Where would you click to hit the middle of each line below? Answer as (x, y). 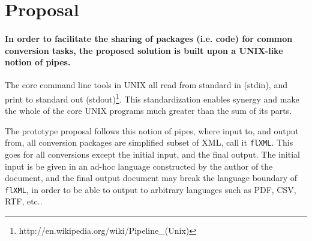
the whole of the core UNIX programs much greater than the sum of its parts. (148, 111)
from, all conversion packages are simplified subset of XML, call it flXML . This (149, 142)
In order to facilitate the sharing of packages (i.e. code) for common (149, 38)
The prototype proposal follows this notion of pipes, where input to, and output (152, 130)
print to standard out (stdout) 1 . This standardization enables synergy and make (152, 98)
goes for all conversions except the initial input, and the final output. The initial (152, 154)
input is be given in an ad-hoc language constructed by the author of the (139, 166)
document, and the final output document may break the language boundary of (151, 178)
